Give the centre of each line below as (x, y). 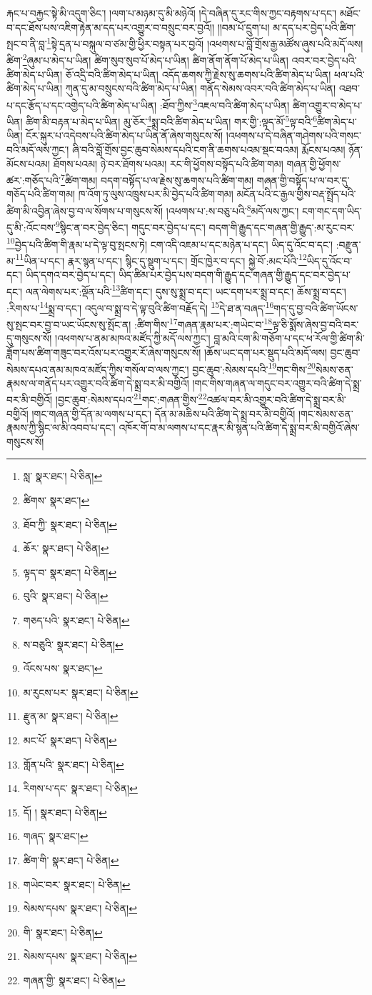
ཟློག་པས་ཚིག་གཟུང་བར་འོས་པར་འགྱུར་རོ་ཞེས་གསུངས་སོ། (104, 352)
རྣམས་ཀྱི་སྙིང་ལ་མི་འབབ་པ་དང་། (61, 427)
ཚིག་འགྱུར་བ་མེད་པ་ (327, 105)
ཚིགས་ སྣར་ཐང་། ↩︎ (56, 500)
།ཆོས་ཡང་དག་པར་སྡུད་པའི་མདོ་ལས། (265, 352)
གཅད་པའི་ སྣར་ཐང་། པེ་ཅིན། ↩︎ (76, 620)
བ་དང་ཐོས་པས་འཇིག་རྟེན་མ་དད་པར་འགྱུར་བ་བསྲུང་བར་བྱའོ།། (110, 27)
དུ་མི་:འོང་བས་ (31, 227)
